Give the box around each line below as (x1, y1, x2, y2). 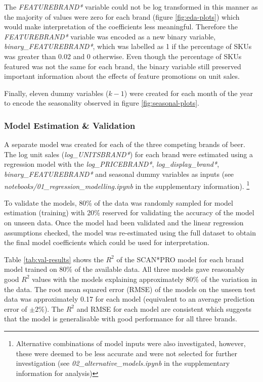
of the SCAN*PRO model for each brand (116, 254, 244, 264)
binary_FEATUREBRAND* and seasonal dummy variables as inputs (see (4, 168, 234, 179)
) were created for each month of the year (124, 87, 253, 98)
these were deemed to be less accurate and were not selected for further (16, 348, 237, 358)
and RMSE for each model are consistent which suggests (76, 303, 252, 314)
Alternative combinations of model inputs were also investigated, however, (16, 338, 246, 348)
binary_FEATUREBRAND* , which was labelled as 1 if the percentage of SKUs (4, 41, 252, 52)
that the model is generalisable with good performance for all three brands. (4, 313, 237, 324)
